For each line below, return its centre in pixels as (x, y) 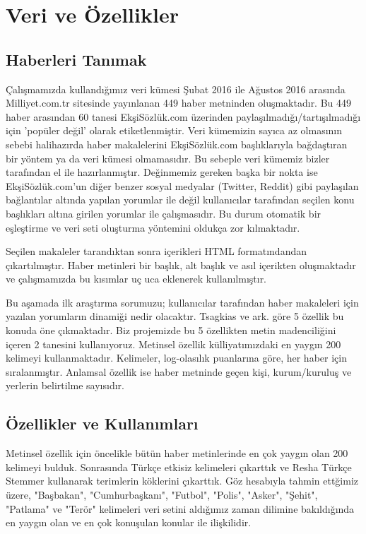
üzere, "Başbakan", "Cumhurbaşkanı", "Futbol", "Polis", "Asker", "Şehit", (162, 495)
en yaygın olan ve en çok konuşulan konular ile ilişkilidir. (129, 522)
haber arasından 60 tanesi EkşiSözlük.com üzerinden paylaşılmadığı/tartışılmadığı (183, 116)
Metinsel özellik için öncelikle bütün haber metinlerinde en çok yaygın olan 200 (177, 453)
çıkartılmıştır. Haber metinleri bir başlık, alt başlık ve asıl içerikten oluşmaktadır (181, 265)
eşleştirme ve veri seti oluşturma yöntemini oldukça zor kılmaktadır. (153, 227)
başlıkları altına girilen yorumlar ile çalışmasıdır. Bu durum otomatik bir (164, 213)
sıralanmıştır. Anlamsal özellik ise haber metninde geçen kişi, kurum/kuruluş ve (179, 371)
